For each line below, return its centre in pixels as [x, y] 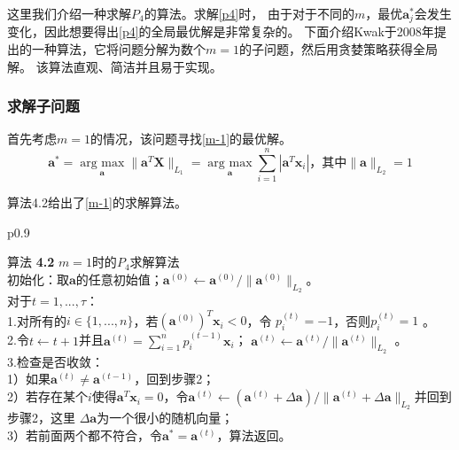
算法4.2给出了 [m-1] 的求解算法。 [97, 202]
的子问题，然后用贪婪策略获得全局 [338, 49]
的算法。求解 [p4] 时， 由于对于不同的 [249, 13]
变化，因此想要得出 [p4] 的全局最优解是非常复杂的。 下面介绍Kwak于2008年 [221, 31]
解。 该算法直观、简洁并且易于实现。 [115, 66]
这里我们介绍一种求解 [69, 13]
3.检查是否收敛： [55, 361]
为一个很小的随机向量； [165, 418]
